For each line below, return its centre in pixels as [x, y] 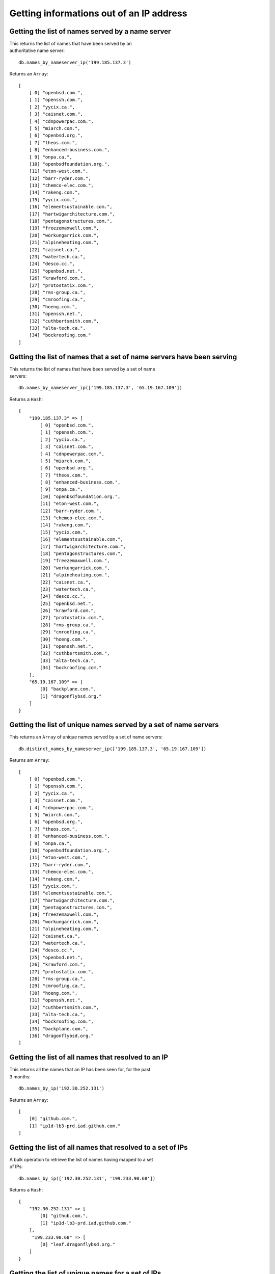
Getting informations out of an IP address [98, 13]
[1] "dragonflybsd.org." [71, 696]
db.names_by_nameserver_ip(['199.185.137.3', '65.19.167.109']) [101, 388]
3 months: [20, 1077]
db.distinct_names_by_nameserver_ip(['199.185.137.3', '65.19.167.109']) [113, 749]
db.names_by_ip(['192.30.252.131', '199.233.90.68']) [87, 1178]
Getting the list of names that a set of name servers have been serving [123, 357]
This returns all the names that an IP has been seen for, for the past [80, 1070]
